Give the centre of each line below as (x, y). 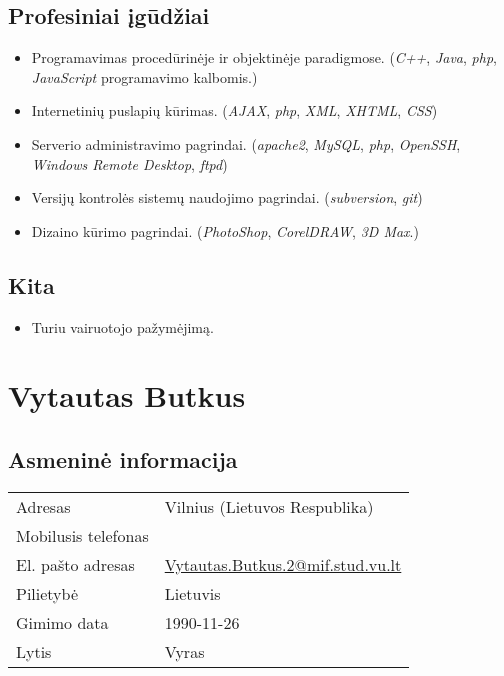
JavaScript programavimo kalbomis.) (144, 76)
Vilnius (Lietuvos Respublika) (269, 506)
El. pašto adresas (75, 564)
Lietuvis (192, 593)
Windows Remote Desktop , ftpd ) (129, 163)
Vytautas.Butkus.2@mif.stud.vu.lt (283, 564)
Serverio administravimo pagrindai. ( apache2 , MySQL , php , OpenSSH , (246, 143)
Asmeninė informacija (123, 458)
